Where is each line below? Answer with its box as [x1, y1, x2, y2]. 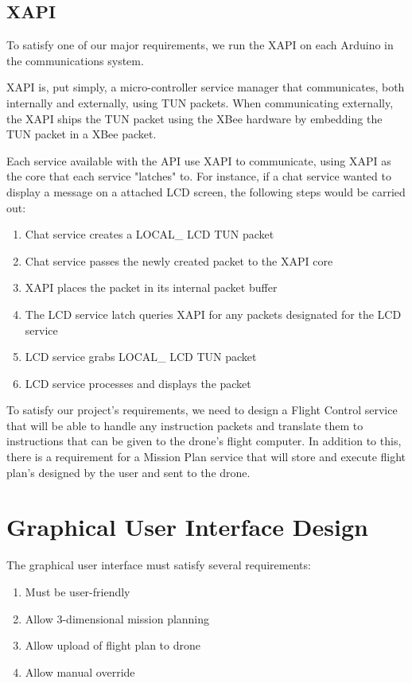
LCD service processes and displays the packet [25, 374, 251, 391]
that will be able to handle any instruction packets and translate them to [6, 417, 363, 433]
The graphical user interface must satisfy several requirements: [6, 557, 311, 573]
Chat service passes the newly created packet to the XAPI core [25, 252, 333, 269]
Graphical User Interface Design [6, 510, 368, 543]
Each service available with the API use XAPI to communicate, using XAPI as [6, 152, 391, 169]
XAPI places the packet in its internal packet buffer [25, 279, 278, 296]
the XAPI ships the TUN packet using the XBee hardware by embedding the [6, 110, 383, 126]
